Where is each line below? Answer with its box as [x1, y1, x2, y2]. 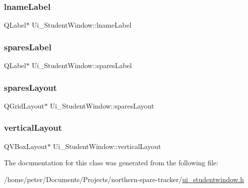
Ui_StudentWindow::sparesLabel [32, 60, 132, 71]
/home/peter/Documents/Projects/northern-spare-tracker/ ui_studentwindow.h [4, 174, 244, 184]
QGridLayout [4, 100, 44, 111]
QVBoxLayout [4, 141, 47, 151]
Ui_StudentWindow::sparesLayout [50, 100, 154, 111]
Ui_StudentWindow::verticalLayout [53, 141, 161, 151]
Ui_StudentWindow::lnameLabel [32, 20, 132, 30]
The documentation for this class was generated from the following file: [4, 157, 218, 168]
